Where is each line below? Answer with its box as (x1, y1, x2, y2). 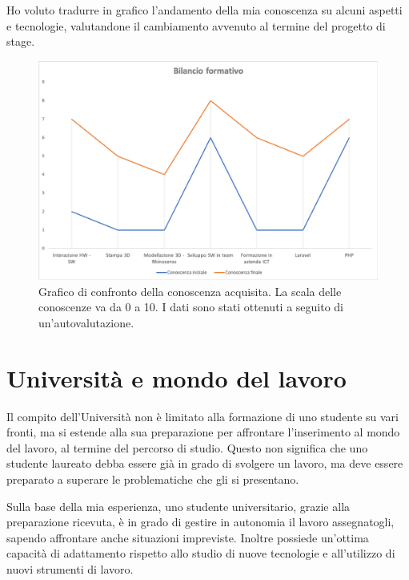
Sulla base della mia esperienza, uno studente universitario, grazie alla (6, 497, 351, 514)
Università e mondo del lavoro (6, 361, 347, 394)
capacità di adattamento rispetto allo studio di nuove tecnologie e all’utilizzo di (6, 545, 395, 562)
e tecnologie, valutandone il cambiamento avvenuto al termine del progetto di (6, 17, 386, 34)
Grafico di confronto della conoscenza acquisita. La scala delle (38, 282, 342, 299)
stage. (6, 33, 35, 50)
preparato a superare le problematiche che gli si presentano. (6, 470, 299, 487)
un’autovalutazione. (38, 314, 134, 331)
